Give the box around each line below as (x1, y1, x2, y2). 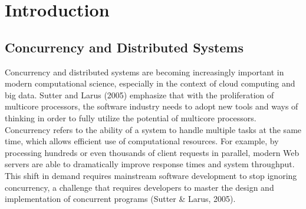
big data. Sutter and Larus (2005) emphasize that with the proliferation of (5, 88, 274, 101)
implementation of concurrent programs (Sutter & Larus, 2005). (5, 193, 236, 205)
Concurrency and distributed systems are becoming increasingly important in (5, 65, 284, 78)
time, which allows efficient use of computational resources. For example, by (5, 135, 279, 147)
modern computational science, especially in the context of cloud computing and (5, 77, 295, 89)
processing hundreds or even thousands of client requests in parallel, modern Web (5, 146, 300, 158)
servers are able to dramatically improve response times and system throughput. (5, 158, 295, 170)
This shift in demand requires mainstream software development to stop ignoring (5, 169, 297, 181)
